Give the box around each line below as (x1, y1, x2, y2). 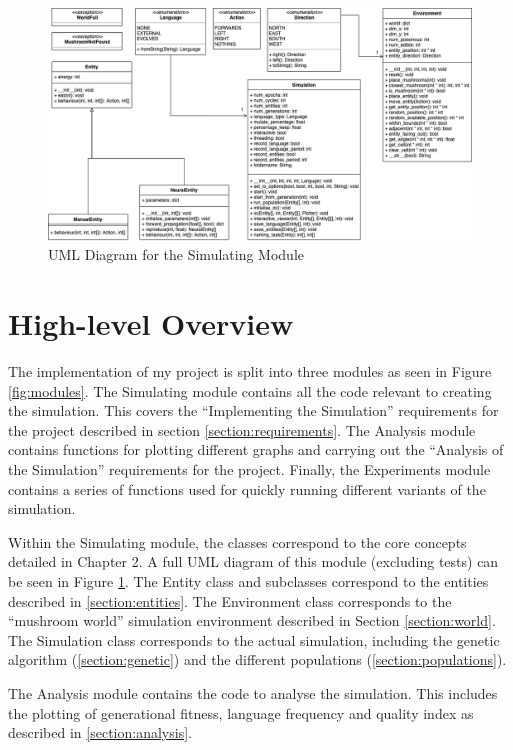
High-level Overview (8, 303, 294, 344)
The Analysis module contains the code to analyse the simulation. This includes (8, 682, 498, 703)
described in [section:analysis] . (8, 722, 192, 743)
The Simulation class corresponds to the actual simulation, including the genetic (8, 629, 500, 650)
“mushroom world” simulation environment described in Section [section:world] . (8, 610, 496, 631)
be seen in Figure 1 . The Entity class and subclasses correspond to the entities (8, 570, 489, 591)
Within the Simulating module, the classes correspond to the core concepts (8, 531, 467, 552)
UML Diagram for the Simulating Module (48, 244, 305, 265)
